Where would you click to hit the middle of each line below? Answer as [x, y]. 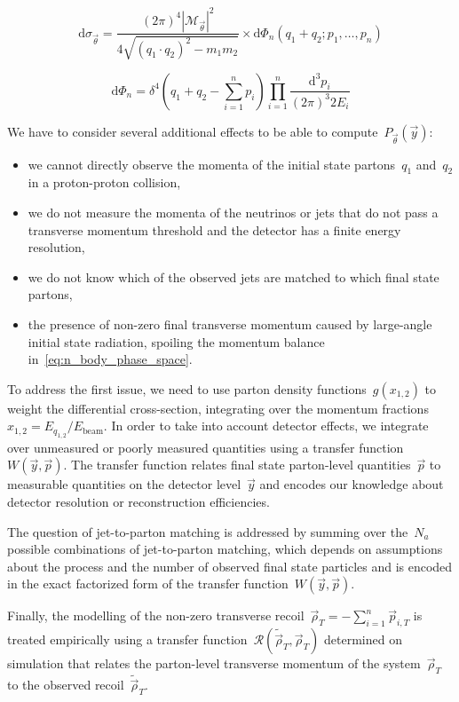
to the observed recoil [66, 685]
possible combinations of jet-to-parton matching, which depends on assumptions [225, 549]
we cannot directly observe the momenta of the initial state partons [212, 164]
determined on [363, 639]
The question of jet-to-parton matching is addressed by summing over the [208, 531]
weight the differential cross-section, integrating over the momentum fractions [218, 408]
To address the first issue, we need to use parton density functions [187, 388]
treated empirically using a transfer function [127, 639]
